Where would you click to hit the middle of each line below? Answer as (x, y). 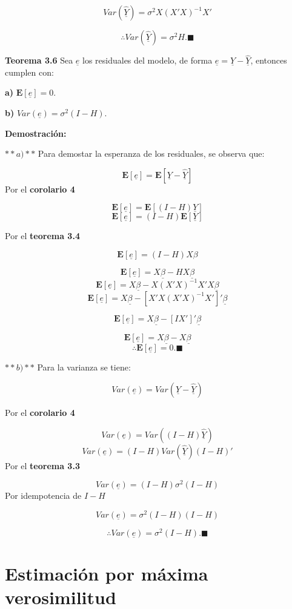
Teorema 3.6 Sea (39, 60)
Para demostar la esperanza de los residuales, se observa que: (151, 153)
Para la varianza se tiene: (84, 367)
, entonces (269, 60)
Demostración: (36, 133)
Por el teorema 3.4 (42, 236)
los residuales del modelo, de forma (147, 60)
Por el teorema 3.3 (42, 465)
